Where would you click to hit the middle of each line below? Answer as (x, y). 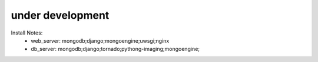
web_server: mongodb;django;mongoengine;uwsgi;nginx (100, 40)
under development (60, 15)
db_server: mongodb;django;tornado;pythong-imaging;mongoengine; (115, 49)
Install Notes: (27, 33)
